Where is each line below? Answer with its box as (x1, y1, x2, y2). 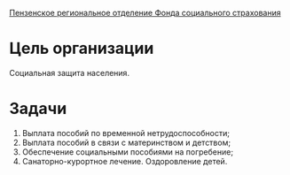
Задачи (9, 99, 67, 118)
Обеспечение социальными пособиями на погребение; (21, 146, 233, 157)
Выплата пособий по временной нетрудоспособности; (21, 127, 231, 138)
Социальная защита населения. (9, 67, 130, 78)
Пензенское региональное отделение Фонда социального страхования (9, 8, 281, 18)
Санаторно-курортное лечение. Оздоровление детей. (21, 156, 228, 166)
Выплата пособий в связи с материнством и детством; (21, 137, 231, 148)
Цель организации (9, 39, 154, 58)
